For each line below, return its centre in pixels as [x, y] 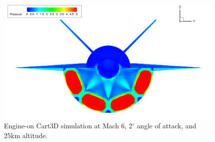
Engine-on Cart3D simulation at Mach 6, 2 [68, 126]
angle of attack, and [167, 126]
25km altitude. [26, 135]
